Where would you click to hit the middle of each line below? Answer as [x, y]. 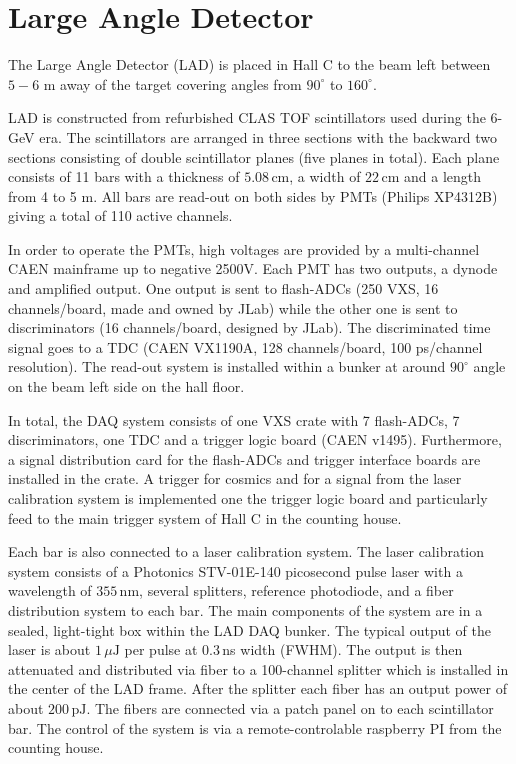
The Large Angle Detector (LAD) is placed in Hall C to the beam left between [249, 64]
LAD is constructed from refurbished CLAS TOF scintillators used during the [247, 117]
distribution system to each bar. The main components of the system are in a [245, 609]
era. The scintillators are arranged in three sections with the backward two [268, 136]
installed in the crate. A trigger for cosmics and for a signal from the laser [235, 478]
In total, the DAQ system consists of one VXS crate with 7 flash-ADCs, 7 [234, 419]
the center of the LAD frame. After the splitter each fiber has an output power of [257, 688]
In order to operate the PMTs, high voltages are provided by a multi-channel [244, 248]
